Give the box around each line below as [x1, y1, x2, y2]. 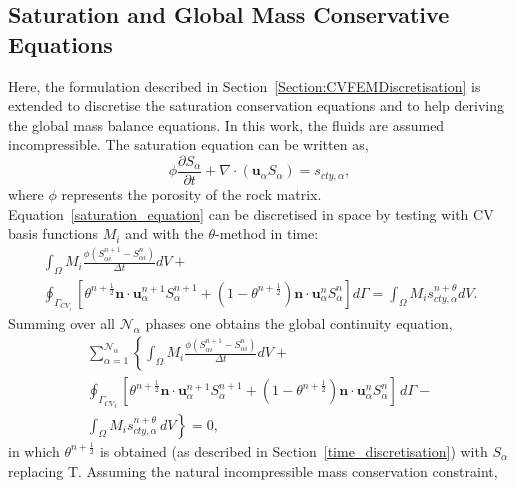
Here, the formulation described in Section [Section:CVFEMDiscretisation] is [8, 75, 481, 96]
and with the [125, 223, 204, 244]
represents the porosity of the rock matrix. [61, 184, 322, 205]
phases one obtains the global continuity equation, [145, 312, 453, 333]
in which [8, 440, 60, 461]
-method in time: [215, 223, 319, 244]
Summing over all [8, 312, 115, 333]
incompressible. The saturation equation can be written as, [8, 134, 369, 155]
